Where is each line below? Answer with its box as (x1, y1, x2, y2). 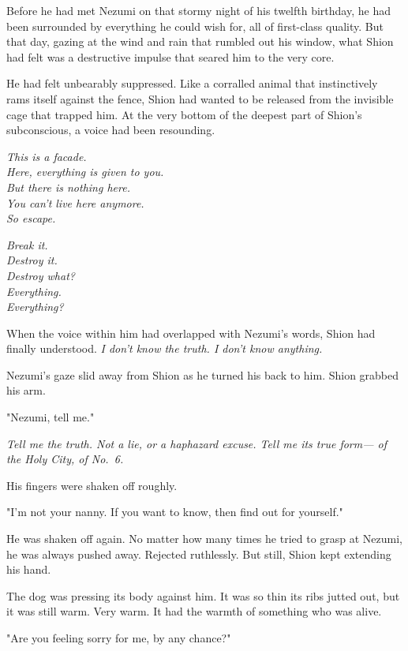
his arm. (6, 382, 46, 398)
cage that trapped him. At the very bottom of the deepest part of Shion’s (6, 106, 362, 122)
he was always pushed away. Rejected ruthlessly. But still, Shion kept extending (6, 545, 391, 562)
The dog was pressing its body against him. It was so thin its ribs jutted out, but (6, 587, 400, 604)
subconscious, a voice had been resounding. (6, 122, 215, 138)
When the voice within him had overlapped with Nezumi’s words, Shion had (6, 324, 376, 341)
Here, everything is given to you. (6, 163, 164, 180)
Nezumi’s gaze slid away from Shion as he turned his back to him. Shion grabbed (6, 366, 399, 383)
